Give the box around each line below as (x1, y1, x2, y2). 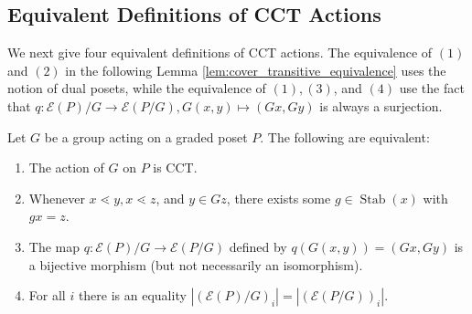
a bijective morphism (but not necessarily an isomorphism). (28, 255, 363, 274)
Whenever (28, 188, 85, 207)
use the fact (399, 78, 465, 98)
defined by (229, 236, 287, 256)
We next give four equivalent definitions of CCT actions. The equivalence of (7, 43, 433, 62)
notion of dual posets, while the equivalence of (7, 78, 266, 98)
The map (28, 236, 80, 256)
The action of (28, 158, 104, 177)
